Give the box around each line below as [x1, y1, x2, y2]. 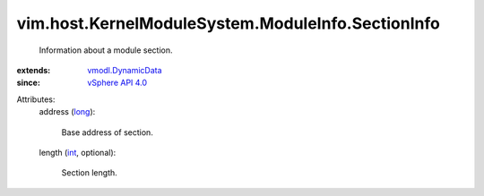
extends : [16, 64, 51, 75]
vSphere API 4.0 [87, 77, 148, 89]
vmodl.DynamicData [87, 64, 162, 75]
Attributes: [16, 94, 56, 105]
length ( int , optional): [39, 147, 117, 158]
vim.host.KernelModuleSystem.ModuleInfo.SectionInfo [16, 13, 441, 33]
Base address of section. [61, 126, 154, 138]
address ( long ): [39, 107, 96, 117]
